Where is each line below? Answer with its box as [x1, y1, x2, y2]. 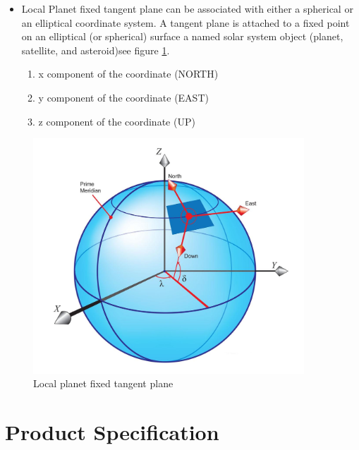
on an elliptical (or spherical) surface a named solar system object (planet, [21, 29, 343, 44]
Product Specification [5, 417, 219, 446]
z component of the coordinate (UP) [38, 114, 195, 128]
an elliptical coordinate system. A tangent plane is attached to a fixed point [21, 15, 350, 30]
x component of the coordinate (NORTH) [38, 66, 219, 81]
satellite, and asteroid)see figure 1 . [21, 42, 170, 57]
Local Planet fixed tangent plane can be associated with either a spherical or [21, 1, 353, 16]
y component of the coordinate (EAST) [38, 90, 209, 104]
